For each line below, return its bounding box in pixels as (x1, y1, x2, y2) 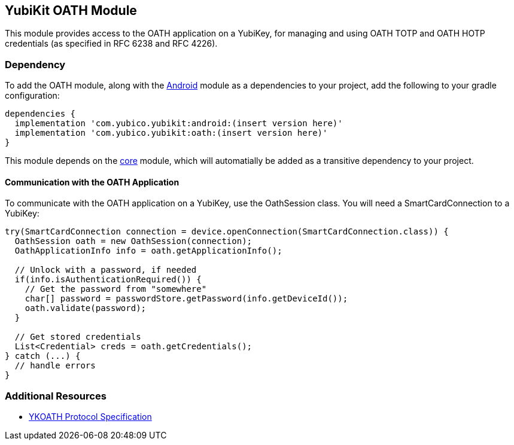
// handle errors (14, 361, 96, 371)
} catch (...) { (5, 351, 81, 361)
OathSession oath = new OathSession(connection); (14, 236, 253, 246)
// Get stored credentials (14, 332, 141, 342)
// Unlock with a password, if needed (14, 265, 197, 275)
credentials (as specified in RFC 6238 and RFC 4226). (5, 38, 218, 49)
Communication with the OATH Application (5, 176, 180, 187)
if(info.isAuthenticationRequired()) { (14, 275, 202, 285)
